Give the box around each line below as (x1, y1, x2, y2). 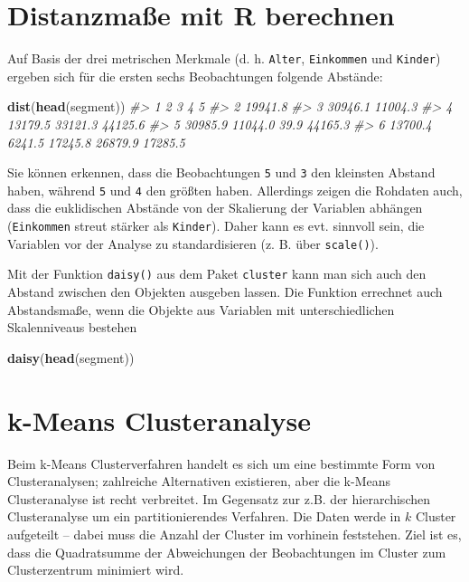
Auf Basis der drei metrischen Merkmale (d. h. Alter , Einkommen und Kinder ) (7, 49, 441, 68)
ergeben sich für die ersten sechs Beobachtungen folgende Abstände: (7, 66, 383, 85)
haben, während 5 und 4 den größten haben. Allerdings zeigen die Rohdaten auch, (7, 180, 463, 199)
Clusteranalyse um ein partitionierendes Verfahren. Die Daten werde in (7, 507, 401, 526)
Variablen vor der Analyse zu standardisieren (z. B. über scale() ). (7, 234, 379, 253)
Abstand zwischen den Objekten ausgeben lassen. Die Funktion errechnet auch (7, 282, 443, 301)
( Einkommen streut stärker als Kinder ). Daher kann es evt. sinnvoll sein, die (7, 216, 425, 235)
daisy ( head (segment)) (7, 348, 135, 367)
